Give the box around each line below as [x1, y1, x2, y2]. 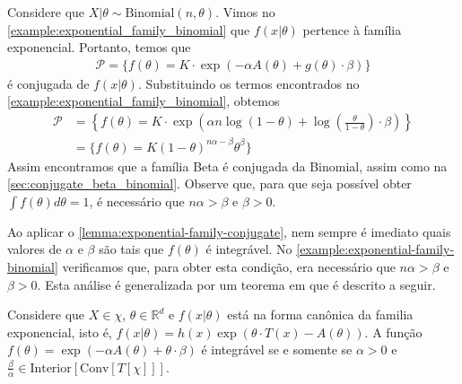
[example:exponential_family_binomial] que [7, 20, 250, 39]
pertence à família [302, 20, 402, 39]
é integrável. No [205, 240, 292, 258]
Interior [30, 362, 72, 375]
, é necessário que [89, 191, 185, 210]
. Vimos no [215, 3, 275, 21]
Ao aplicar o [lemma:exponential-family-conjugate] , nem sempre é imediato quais [7, 222, 451, 240]
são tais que [99, 240, 164, 258]
